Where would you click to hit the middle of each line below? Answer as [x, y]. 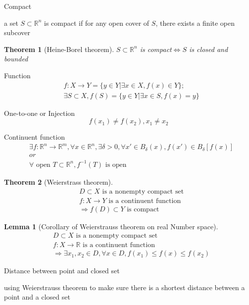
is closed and [209, 49]
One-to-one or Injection [40, 113]
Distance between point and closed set [62, 271]
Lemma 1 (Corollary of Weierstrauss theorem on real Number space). [111, 226]
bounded [16, 59]
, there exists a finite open [195, 23]
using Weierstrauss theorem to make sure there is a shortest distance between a [124, 287]
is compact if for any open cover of [97, 23]
